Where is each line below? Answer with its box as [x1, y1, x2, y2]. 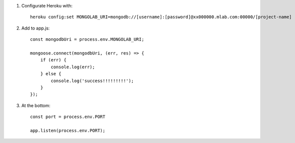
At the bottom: [21, 102, 51, 108]
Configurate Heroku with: [21, 3, 73, 8]
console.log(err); [51, 64, 95, 70]
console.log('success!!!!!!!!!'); [51, 78, 134, 84]
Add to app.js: [21, 25, 50, 31]
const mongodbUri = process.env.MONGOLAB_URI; [30, 37, 145, 42]
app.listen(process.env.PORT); [30, 128, 106, 133]
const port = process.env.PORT [30, 114, 106, 120]
